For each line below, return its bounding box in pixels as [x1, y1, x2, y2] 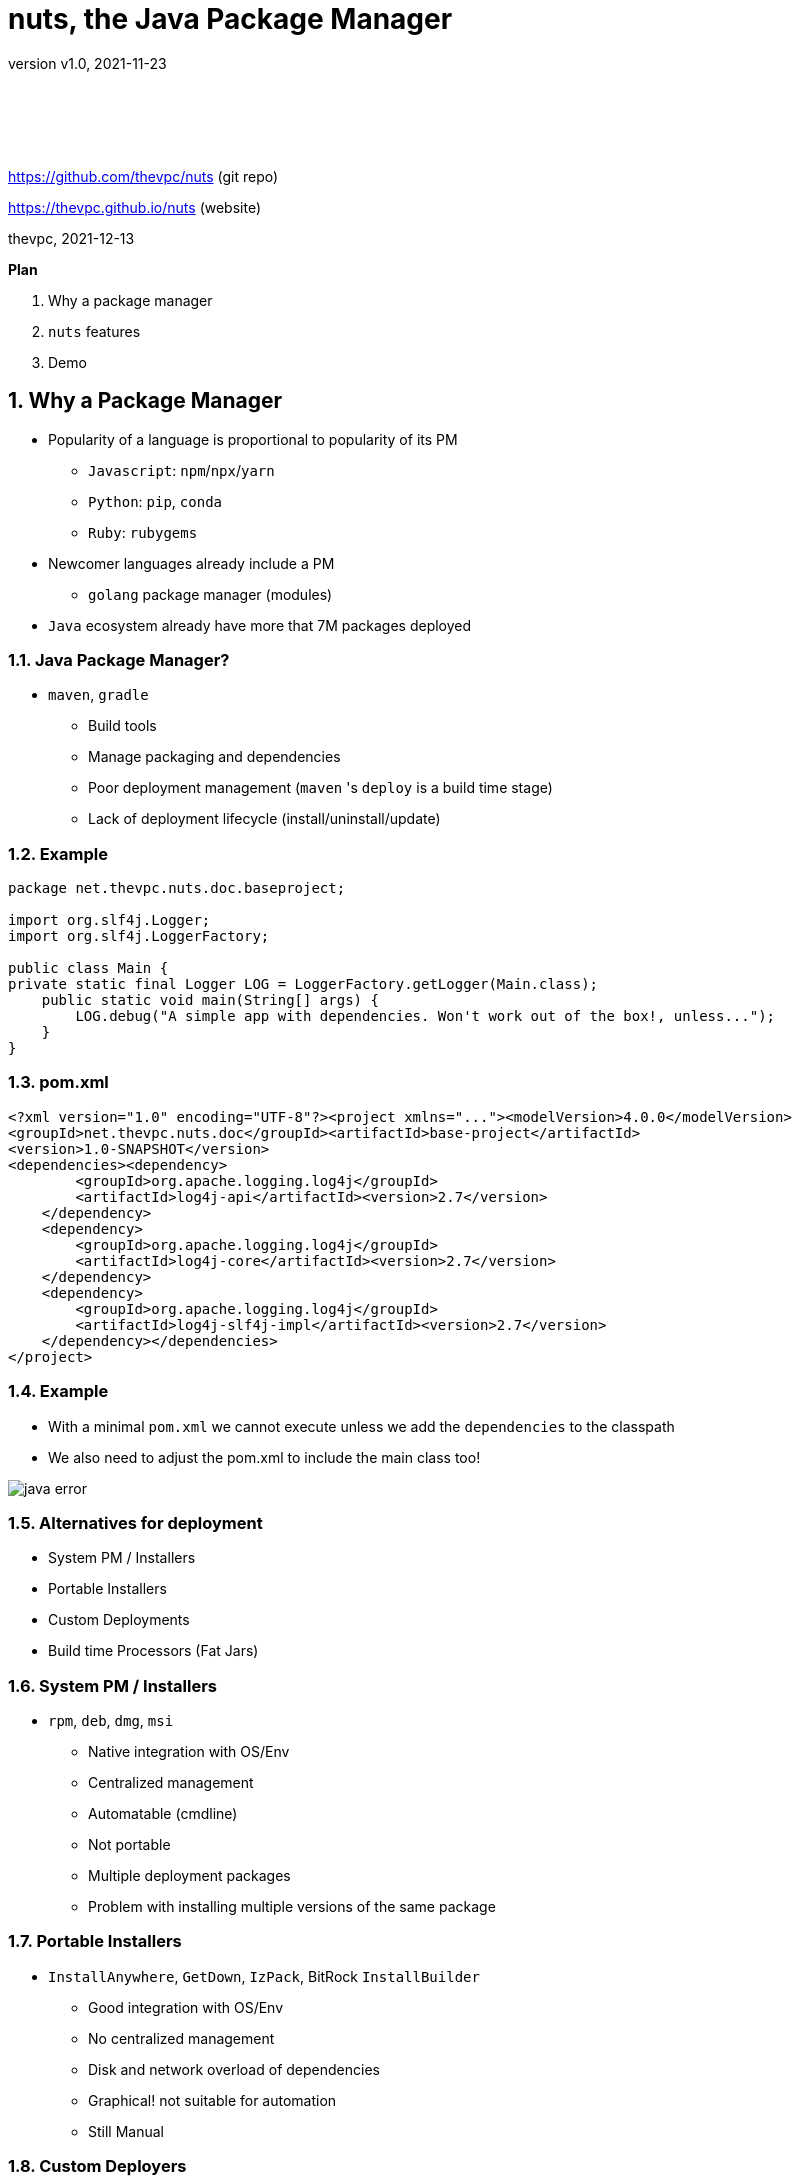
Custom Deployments [48, 1611, 190, 1629]
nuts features [48, 322, 141, 340]
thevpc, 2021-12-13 [8, 229, 135, 247]
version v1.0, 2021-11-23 [8, 54, 167, 72]
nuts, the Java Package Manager [8, 2, 453, 36]
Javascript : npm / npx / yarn [88, 461, 275, 479]
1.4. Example [8, 1381, 109, 1402]
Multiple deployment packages [88, 1867, 291, 1885]
